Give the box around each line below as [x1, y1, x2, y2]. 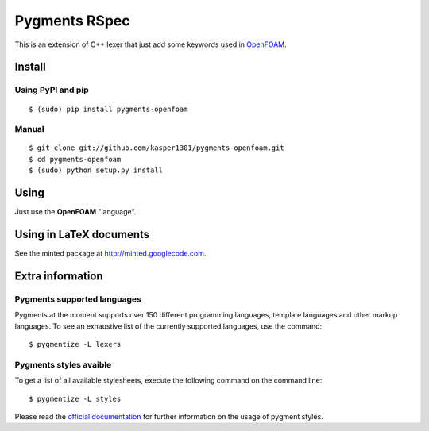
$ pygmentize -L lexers [29, 340, 122, 348]
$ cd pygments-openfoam [29, 155, 122, 164]
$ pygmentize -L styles [29, 394, 122, 403]
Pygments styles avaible [14, 359, 112, 370]
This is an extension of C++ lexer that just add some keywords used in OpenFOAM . [14, 40, 288, 49]
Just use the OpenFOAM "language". [14, 207, 137, 217]
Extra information [14, 269, 103, 283]
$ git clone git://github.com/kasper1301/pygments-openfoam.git [29, 144, 285, 152]
